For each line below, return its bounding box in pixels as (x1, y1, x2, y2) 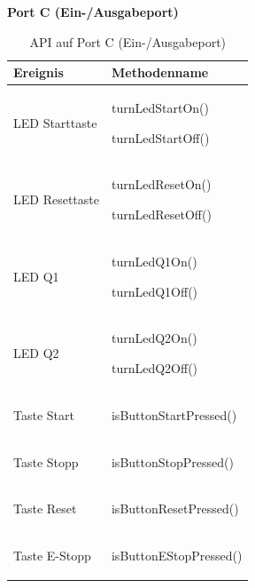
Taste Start (13, 405, 74, 424)
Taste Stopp (13, 452, 79, 471)
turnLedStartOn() (111, 99, 209, 117)
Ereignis (13, 63, 64, 82)
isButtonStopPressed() (111, 452, 234, 471)
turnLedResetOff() (111, 205, 212, 224)
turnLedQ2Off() (111, 358, 198, 377)
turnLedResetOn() (111, 175, 212, 194)
